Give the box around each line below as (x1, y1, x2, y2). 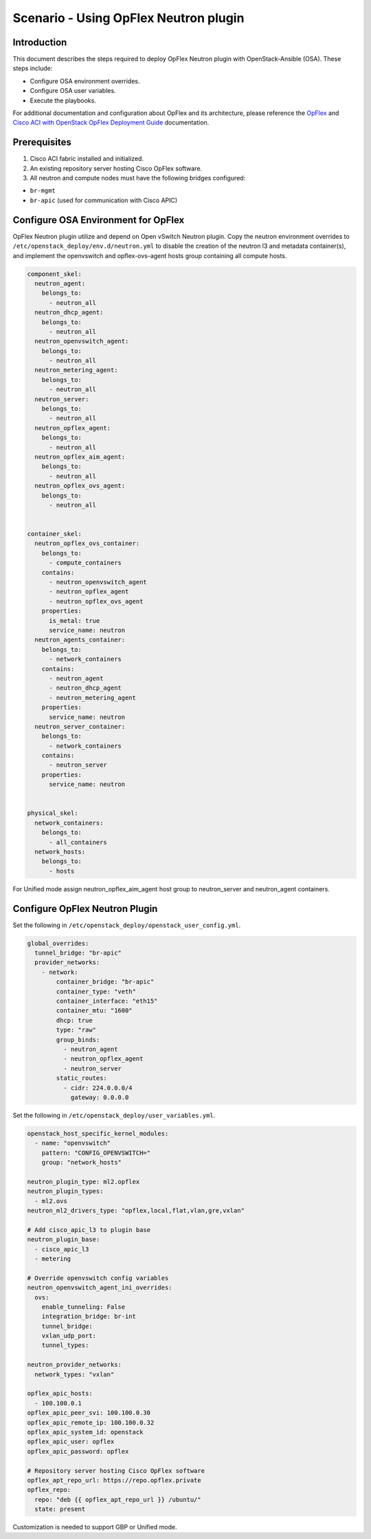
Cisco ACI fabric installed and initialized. (30, 155, 144, 163)
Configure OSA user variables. (30, 87, 116, 95)
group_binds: (56, 1036, 100, 1043)
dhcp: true (56, 1016, 93, 1024)
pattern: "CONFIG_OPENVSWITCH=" (41, 1149, 151, 1156)
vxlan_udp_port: (41, 1332, 96, 1340)
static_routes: (56, 1074, 108, 1082)
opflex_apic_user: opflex (27, 1438, 115, 1445)
